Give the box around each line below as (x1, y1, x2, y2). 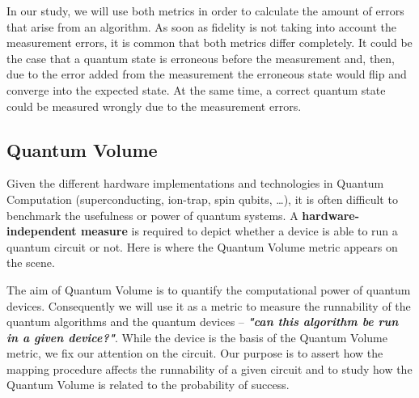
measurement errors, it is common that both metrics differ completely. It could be (6, 34, 413, 51)
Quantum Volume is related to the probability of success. (6, 376, 290, 393)
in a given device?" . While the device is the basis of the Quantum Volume (6, 328, 387, 345)
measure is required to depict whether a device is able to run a (80, 222, 398, 239)
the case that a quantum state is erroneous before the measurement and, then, (6, 49, 396, 66)
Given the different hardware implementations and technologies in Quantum (6, 175, 384, 192)
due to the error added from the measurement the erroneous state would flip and (6, 66, 407, 83)
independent (6, 222, 77, 239)
